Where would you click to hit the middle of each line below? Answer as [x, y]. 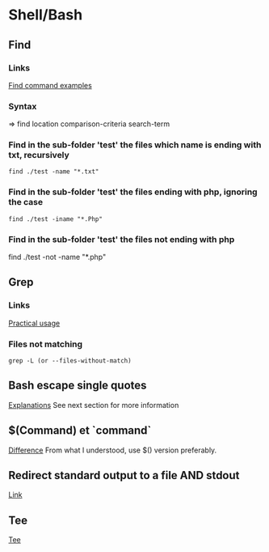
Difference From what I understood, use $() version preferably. [113, 450]
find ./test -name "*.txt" [54, 172]
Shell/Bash [46, 15]
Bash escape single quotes [78, 386]
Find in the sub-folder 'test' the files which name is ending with [135, 145]
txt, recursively [39, 155]
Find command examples [50, 85]
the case [26, 202]
